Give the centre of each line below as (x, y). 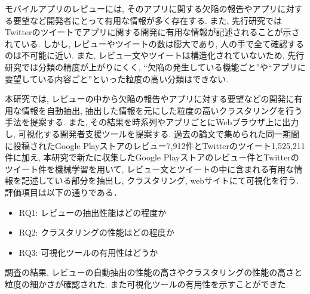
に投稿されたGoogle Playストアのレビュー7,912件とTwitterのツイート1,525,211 (155, 145)
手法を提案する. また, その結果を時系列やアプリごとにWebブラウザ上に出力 (152, 122)
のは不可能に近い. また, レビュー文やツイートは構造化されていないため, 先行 (155, 55)
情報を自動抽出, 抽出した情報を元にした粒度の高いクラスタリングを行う (162, 110)
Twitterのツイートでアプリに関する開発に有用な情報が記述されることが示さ (152, 32)
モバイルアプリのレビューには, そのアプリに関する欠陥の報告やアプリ (141, 8)
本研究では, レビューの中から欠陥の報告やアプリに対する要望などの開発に (150, 99)
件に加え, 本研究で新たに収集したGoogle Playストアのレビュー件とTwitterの (152, 157)
